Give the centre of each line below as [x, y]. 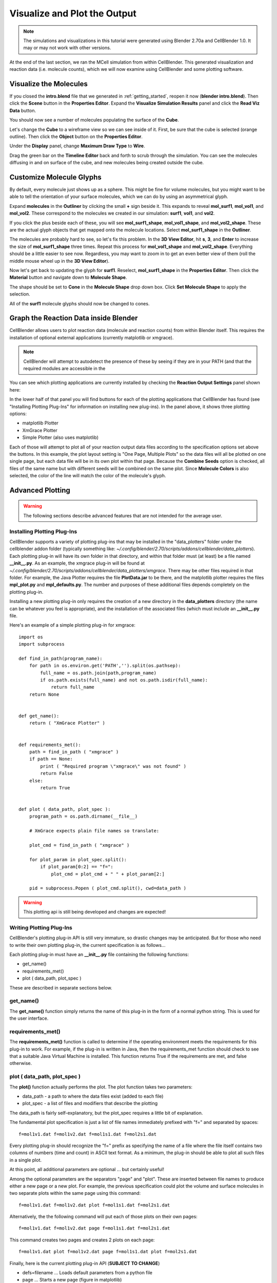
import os [31, 637]
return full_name [73, 687]
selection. [20, 294]
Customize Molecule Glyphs [56, 177]
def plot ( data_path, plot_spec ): [65, 809]
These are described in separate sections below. [61, 987]
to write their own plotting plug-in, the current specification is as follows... [87, 945]
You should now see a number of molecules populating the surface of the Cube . [94, 120]
